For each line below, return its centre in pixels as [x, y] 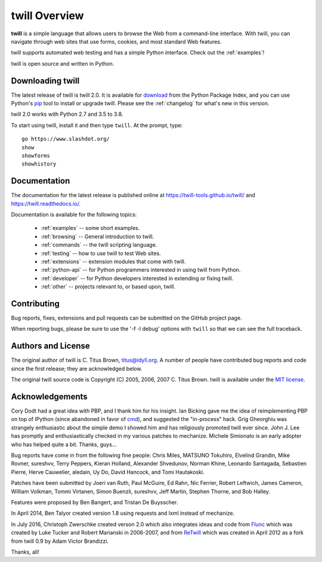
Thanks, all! [25, 552]
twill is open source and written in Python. [63, 63]
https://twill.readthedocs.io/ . [46, 204]
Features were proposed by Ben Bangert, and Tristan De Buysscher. [95, 502]
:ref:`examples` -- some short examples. [90, 228]
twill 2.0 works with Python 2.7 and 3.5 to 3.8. [67, 114]
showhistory [39, 164]
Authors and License [50, 346]
